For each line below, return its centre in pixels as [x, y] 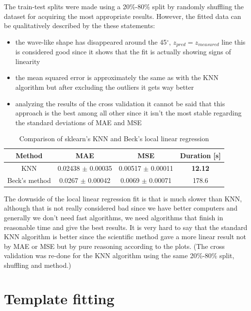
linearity [28, 61]
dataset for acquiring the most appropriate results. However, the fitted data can [123, 16]
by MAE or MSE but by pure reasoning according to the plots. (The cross [114, 246]
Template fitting [59, 298]
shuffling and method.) [38, 265]
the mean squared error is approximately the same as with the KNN [117, 77]
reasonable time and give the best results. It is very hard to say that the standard [126, 227]
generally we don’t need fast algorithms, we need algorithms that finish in [114, 217]
